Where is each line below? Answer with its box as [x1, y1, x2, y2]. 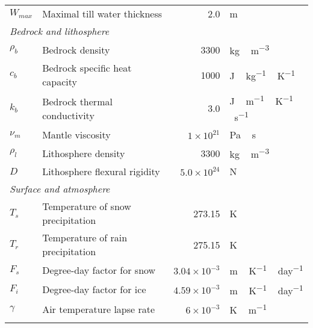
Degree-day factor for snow [42, 262, 156, 277]
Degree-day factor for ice [42, 282, 146, 297]
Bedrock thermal [42, 94, 113, 108]
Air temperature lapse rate [42, 302, 155, 316]
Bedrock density [42, 42, 110, 57]
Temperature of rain [42, 231, 128, 245]
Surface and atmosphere [10, 182, 110, 196]
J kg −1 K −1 [229, 67, 296, 83]
